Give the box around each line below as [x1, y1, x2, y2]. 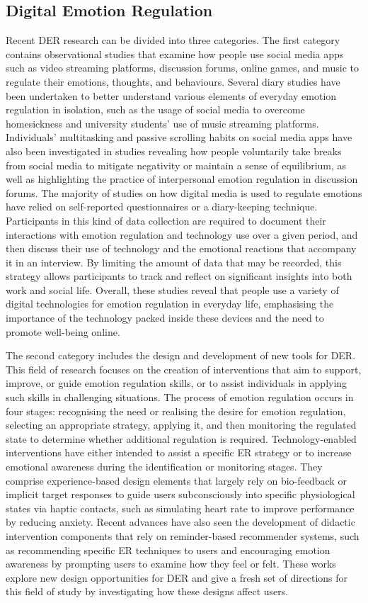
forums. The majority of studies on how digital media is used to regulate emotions [6, 185, 362, 200]
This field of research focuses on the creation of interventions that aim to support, [6, 361, 362, 376]
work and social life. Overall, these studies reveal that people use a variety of [6, 282, 339, 297]
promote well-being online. [6, 324, 120, 339]
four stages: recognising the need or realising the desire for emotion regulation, [6, 403, 346, 418]
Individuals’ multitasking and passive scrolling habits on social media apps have [6, 130, 352, 145]
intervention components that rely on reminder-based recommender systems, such [6, 528, 360, 543]
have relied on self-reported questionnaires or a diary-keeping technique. [6, 199, 318, 214]
